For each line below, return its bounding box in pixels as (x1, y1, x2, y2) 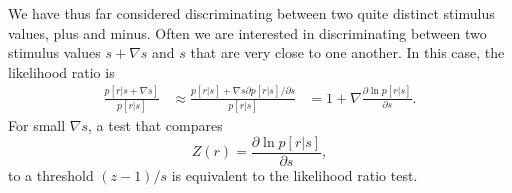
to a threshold (8, 164, 94, 185)
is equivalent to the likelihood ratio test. (171, 164, 418, 185)
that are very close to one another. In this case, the (190, 42, 505, 63)
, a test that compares (88, 115, 223, 136)
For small (8, 115, 66, 136)
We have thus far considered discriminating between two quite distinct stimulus (8, 3, 495, 23)
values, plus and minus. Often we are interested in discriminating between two (8, 22, 487, 43)
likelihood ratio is (8, 61, 115, 82)
